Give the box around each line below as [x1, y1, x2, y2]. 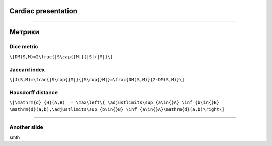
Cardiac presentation [9, 7, 78, 15]
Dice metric [9, 43, 38, 50]
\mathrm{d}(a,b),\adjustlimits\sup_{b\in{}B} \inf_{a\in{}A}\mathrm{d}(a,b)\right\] [9, 107, 225, 112]
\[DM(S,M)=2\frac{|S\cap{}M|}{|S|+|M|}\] [9, 54, 113, 60]
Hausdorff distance [9, 89, 58, 96]
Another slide [9, 124, 44, 131]
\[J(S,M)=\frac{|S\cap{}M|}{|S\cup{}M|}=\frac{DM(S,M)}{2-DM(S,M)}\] [9, 77, 185, 82]
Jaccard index [9, 66, 45, 73]
